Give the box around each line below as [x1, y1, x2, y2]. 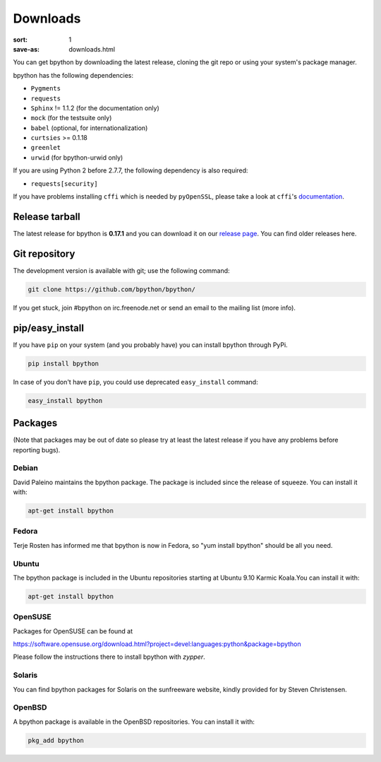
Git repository [13, 247, 75, 259]
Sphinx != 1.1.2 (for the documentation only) [30, 103, 160, 112]
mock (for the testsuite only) [30, 114, 112, 122]
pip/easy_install [13, 322, 85, 334]
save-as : [13, 45, 40, 53]
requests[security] [30, 180, 98, 187]
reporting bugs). [13, 445, 61, 454]
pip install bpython [28, 359, 99, 368]
